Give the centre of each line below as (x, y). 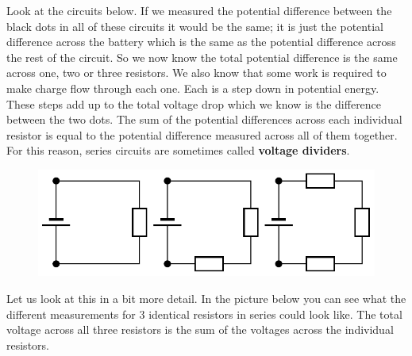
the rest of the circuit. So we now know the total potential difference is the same (202, 57)
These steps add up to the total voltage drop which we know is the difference (194, 103)
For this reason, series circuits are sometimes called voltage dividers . (178, 150)
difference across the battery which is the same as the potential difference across (201, 42)
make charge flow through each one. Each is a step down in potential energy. (193, 88)
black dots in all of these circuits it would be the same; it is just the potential (195, 26)
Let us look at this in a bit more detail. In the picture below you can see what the (206, 299)
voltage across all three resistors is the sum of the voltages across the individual (200, 329)
